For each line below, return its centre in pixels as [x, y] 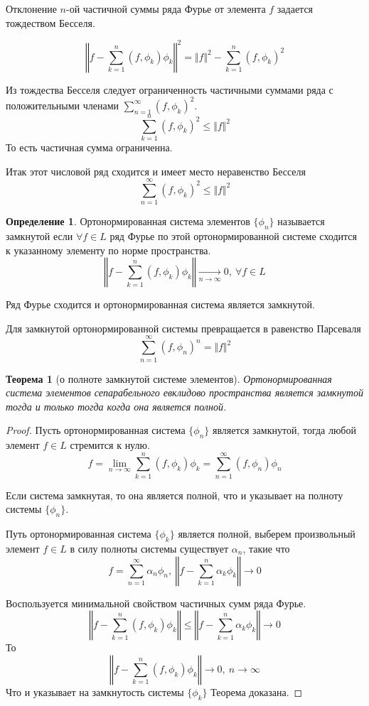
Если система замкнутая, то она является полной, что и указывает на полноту [175, 495]
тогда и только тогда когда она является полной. [116, 406]
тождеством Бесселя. [50, 22]
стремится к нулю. [110, 445]
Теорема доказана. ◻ [257, 691]
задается [295, 9]
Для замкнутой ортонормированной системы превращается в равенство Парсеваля [183, 328]
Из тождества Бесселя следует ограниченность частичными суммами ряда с [170, 89]
